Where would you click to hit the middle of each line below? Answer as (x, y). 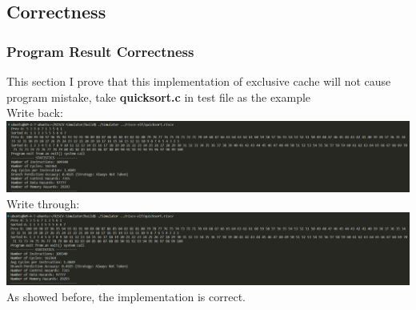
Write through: (43, 203)
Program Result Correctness (100, 51)
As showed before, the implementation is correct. (126, 296)
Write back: (35, 113)
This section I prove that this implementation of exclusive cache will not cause (199, 81)
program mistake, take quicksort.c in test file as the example (159, 97)
